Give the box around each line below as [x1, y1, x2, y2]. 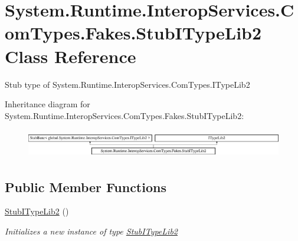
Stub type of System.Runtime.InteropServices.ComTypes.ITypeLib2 [5, 78, 250, 90]
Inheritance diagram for [5, 98, 90, 110]
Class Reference [5, 44, 136, 68]
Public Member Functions [5, 177, 166, 196]
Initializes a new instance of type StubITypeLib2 [5, 225, 178, 237]
